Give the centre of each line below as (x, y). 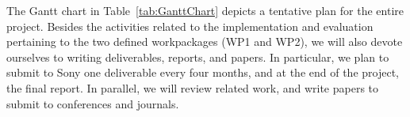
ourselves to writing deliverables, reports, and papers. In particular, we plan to (198, 57)
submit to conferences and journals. (93, 103)
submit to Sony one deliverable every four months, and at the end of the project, (203, 72)
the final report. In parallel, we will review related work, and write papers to (193, 87)
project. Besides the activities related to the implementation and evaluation (190, 26)
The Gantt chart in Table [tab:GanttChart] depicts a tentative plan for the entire (205, 10)
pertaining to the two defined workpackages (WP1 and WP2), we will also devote (205, 42)
